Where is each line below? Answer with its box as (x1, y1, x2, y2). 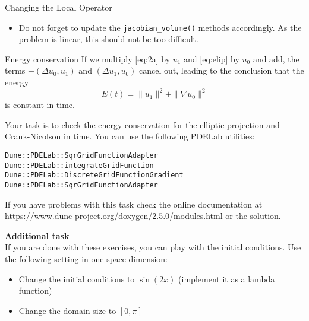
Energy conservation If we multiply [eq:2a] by (5, 52, 171, 65)
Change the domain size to (18, 304, 116, 316)
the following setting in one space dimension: (5, 252, 168, 265)
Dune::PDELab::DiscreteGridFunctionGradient (5, 171, 184, 180)
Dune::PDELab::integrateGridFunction (5, 161, 154, 170)
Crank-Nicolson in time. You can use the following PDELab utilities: (5, 130, 255, 142)
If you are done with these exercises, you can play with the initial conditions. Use (5, 241, 301, 253)
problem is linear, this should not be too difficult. (18, 33, 198, 45)
